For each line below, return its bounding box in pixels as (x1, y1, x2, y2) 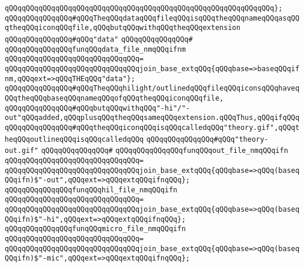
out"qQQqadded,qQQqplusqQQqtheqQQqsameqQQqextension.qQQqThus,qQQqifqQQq (5, 114, 300, 122)
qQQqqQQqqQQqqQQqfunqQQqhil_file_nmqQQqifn (5, 185, 178, 194)
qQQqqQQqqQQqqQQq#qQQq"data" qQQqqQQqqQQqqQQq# (5, 35, 193, 44)
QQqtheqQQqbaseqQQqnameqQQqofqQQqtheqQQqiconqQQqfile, (5, 94, 224, 102)
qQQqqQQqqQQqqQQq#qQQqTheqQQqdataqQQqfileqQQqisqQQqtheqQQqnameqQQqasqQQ (5, 14, 300, 22)
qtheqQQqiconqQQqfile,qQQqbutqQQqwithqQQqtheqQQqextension (5, 24, 240, 32)
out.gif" (5, 146, 39, 155)
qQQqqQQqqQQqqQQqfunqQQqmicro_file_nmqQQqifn (5, 225, 186, 233)
